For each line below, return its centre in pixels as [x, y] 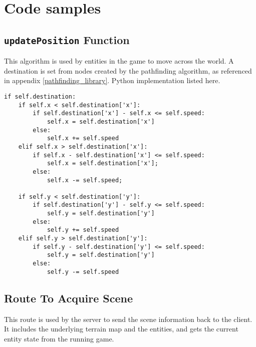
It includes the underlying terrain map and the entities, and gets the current [121, 329]
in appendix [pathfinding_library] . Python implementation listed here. [112, 80]
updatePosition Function [67, 39]
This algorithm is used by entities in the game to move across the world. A [119, 61]
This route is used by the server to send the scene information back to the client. [128, 319]
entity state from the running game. [59, 338]
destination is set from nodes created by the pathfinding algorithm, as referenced [128, 70]
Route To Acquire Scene [68, 298]
